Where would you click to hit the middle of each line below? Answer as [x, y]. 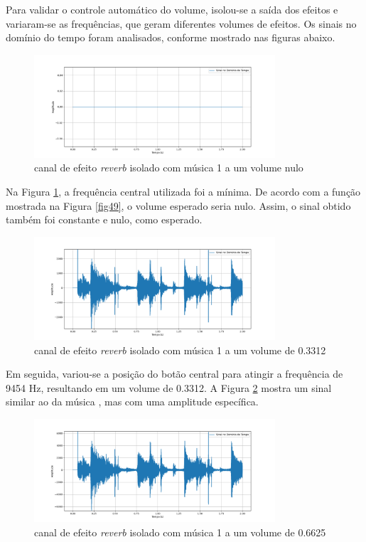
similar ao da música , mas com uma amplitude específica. [132, 402]
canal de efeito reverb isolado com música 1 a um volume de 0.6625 [180, 532]
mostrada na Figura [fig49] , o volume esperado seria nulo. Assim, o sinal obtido [178, 205]
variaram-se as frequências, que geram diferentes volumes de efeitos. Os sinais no [181, 23]
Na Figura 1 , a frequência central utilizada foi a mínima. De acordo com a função [183, 192]
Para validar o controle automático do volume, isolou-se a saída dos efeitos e [172, 9]
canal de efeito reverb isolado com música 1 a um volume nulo [169, 168]
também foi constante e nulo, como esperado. [104, 219]
